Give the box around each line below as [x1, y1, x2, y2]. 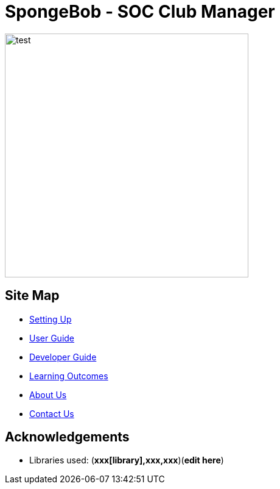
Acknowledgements [5, 429, 130, 445]
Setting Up [29, 313, 72, 324]
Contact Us [29, 408, 74, 419]
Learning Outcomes [29, 370, 108, 381]
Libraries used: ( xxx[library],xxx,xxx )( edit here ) [29, 455, 224, 466]
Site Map [5, 288, 60, 304]
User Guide [29, 332, 75, 343]
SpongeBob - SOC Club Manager [5, 1, 275, 22]
